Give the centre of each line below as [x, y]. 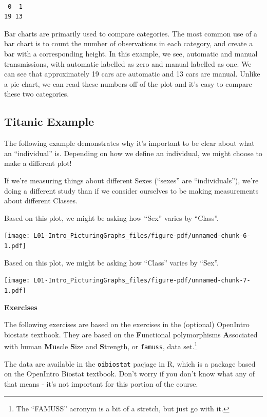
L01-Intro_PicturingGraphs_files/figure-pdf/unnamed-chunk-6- [142, 236]
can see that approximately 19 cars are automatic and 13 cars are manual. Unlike [132, 74]
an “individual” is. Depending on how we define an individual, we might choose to [133, 153]
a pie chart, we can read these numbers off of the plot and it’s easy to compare [128, 83]
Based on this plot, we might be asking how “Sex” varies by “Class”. [111, 217]
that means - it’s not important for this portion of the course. [101, 383]
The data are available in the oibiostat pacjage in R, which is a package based [130, 363]
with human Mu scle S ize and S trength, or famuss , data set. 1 [101, 345]
